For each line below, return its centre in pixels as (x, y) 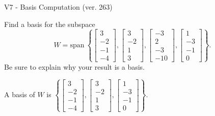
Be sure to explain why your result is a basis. (75, 66)
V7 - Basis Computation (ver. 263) (58, 7)
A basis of (20, 94)
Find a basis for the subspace (50, 24)
